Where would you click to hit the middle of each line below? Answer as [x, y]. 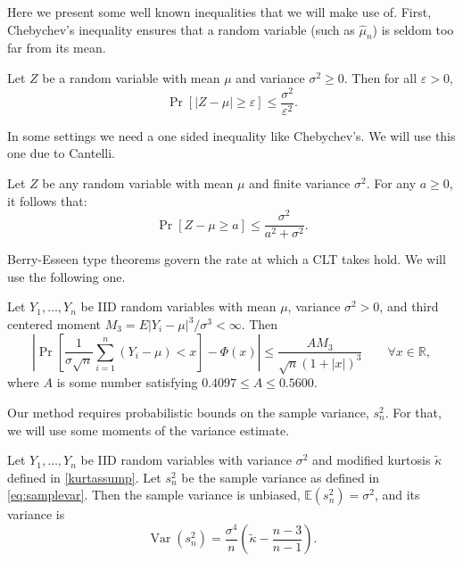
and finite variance [300, 182]
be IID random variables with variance [186, 460]
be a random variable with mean [131, 77]
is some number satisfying [127, 382]
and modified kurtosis [372, 460]
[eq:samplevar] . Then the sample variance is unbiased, [154, 495]
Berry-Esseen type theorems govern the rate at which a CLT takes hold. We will [227, 259]
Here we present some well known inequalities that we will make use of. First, [219, 12]
